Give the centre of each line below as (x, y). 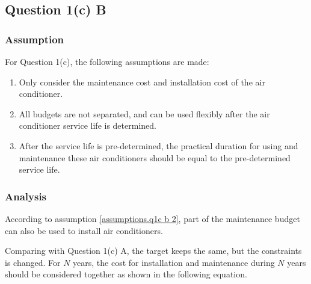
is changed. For (33, 262)
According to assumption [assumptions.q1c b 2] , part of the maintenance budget (152, 218)
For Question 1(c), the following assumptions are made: (107, 61)
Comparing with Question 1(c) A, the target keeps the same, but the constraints (153, 251)
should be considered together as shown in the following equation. (126, 274)
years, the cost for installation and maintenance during (174, 262)
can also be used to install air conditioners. (84, 230)
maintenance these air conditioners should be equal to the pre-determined (155, 157)
